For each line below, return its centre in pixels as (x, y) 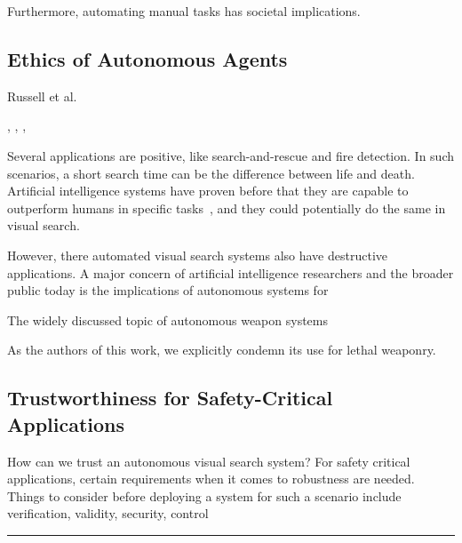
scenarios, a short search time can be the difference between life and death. (211, 173)
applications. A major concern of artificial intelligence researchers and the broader (231, 272)
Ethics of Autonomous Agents (147, 58)
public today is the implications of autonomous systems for (168, 290)
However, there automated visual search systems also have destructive (198, 255)
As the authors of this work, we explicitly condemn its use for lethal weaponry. (222, 350)
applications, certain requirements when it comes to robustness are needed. (211, 479)
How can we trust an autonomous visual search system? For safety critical (209, 461)
